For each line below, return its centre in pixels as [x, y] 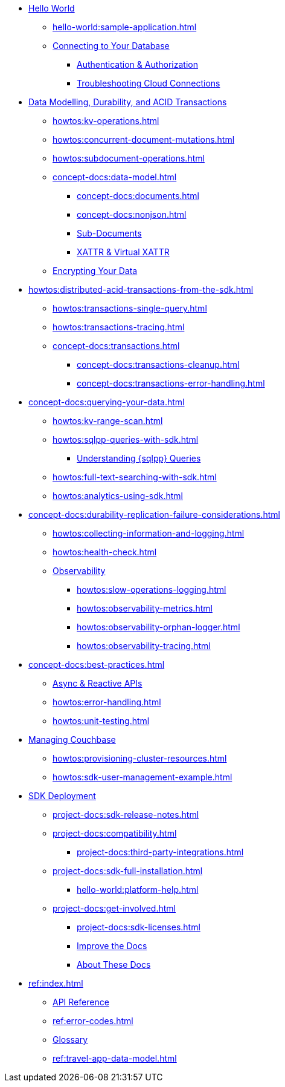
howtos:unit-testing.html [101, 721]
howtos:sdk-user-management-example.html [142, 777]
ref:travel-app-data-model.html [115, 1058]
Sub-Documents [109, 233]
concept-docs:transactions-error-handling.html [171, 383]
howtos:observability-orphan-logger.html [159, 627]
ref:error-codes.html [93, 1021]
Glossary [70, 1040]
